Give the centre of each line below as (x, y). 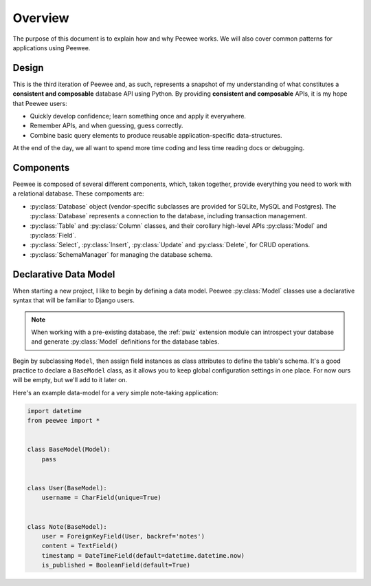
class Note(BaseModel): (67, 526)
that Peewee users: (40, 103)
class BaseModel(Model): (69, 450)
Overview (41, 18)
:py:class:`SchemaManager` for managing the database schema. (121, 254)
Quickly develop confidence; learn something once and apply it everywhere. (138, 116)
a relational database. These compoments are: (78, 193)
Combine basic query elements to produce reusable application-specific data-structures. (156, 135)
